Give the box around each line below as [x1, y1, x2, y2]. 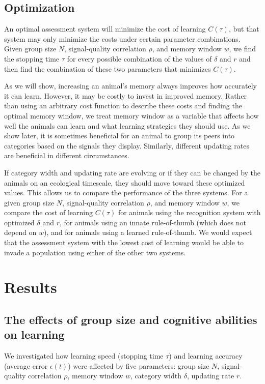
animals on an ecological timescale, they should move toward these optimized [4, 177, 245, 188]
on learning [4, 327, 65, 342]
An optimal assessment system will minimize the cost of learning [4, 23, 206, 34]
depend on [4, 227, 37, 238]
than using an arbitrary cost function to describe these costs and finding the [4, 100, 242, 111]
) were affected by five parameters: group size [68, 360, 209, 371]
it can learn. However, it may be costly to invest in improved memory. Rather [4, 90, 247, 101]
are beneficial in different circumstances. [4, 150, 129, 161]
